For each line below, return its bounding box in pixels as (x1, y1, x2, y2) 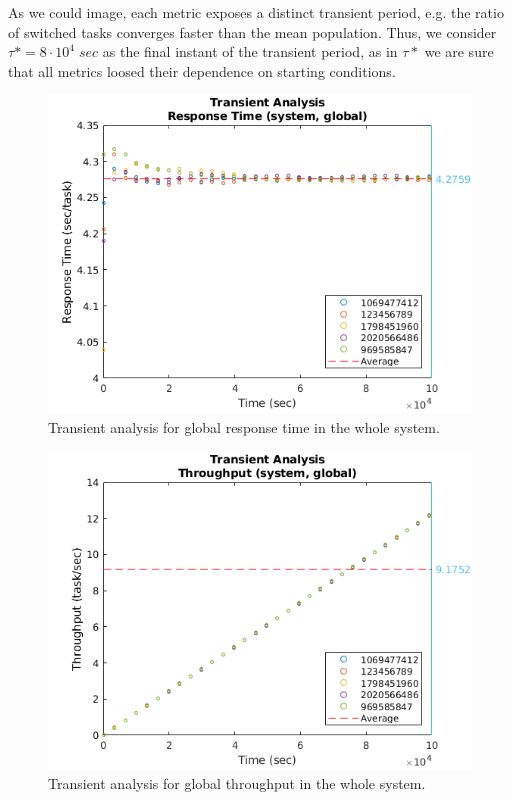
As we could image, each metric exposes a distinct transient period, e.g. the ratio (8, 2, 504, 22)
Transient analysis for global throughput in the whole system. (48, 773, 426, 794)
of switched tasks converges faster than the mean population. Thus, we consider (8, 21, 497, 42)
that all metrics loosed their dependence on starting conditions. (8, 60, 396, 81)
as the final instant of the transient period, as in (102, 41, 398, 62)
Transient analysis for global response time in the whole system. (48, 416, 440, 437)
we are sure (424, 41, 494, 62)
